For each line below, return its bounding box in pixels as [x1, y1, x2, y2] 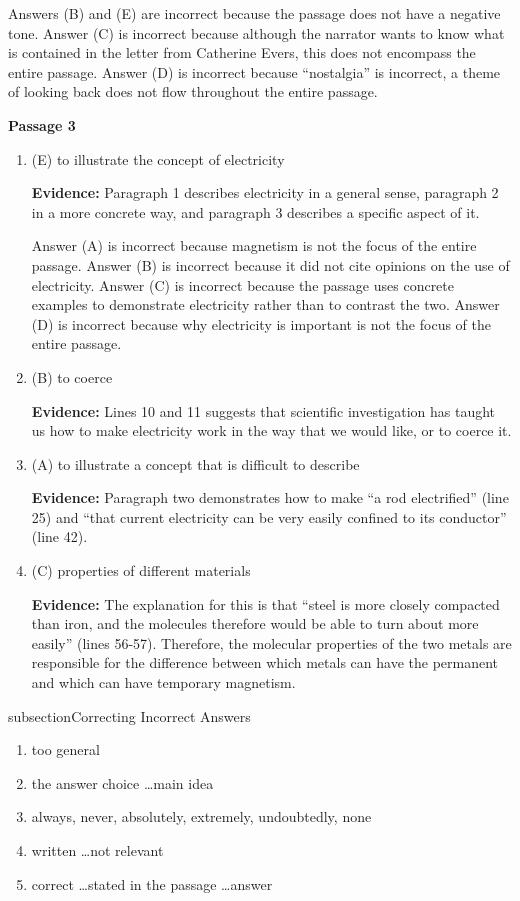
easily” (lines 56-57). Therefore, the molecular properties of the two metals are [31, 632, 512, 653]
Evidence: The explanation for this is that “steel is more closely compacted [31, 593, 500, 614]
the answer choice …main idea [31, 772, 214, 793]
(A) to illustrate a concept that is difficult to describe [31, 453, 360, 474]
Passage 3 [8, 114, 76, 135]
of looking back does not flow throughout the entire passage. [8, 81, 378, 102]
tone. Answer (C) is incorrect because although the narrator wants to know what [8, 22, 505, 43]
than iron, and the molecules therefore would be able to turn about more [31, 613, 479, 634]
